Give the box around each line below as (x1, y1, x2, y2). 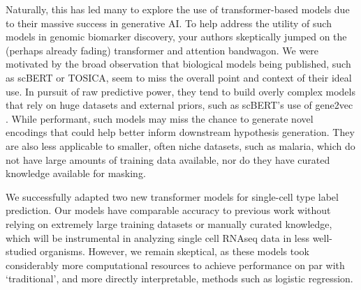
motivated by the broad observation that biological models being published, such (6, 56, 351, 71)
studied (6, 244, 37, 259)
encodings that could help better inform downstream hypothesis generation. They (6, 125, 355, 139)
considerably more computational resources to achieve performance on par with (6, 257, 345, 272)
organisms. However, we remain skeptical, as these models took (40, 244, 309, 259)
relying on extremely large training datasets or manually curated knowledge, (6, 216, 332, 231)
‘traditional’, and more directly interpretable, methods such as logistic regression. (6, 271, 353, 286)
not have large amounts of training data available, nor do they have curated (6, 152, 330, 167)
